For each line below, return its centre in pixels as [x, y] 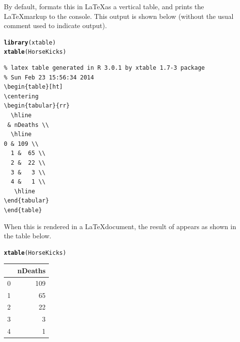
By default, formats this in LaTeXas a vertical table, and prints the [104, 6]
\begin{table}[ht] [33, 87]
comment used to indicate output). [55, 25]
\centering [21, 96]
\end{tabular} [27, 201]
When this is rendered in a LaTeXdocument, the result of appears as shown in [120, 226]
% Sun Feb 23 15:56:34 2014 [49, 77]
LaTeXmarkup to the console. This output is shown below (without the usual [119, 16]
